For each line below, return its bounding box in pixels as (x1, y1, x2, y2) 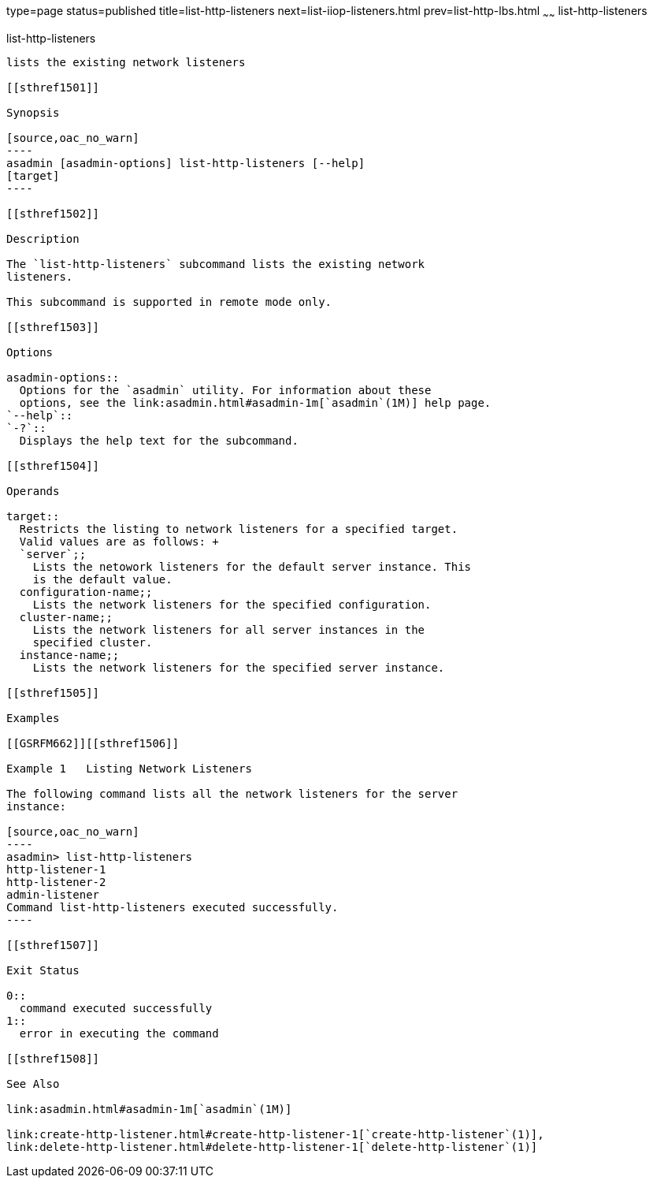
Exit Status (6, 963, 80, 977)
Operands (6, 484, 60, 497)
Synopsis (6, 106, 60, 119)
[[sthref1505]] (6, 686, 100, 699)
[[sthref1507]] (6, 938, 100, 951)
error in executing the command (19, 1026, 219, 1040)
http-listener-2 (6, 875, 106, 888)
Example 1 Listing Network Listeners (6, 761, 252, 775)
